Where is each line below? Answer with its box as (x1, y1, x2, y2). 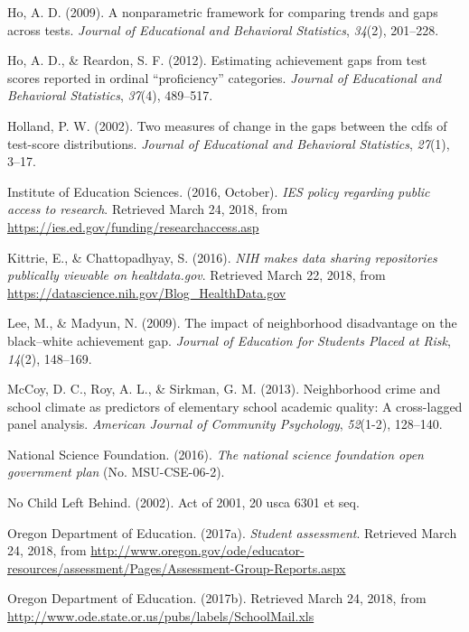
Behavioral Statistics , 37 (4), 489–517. (7, 86, 213, 105)
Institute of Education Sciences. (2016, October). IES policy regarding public (7, 181, 430, 200)
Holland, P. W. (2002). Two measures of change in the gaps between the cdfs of (7, 116, 447, 135)
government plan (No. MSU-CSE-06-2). (7, 462, 225, 481)
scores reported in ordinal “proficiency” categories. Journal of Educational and (7, 68, 442, 87)
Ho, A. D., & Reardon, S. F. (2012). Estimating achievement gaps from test (7, 51, 427, 70)
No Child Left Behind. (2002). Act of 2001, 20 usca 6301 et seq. (7, 493, 360, 512)
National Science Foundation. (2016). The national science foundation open (7, 444, 424, 463)
